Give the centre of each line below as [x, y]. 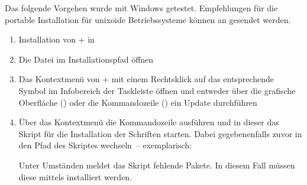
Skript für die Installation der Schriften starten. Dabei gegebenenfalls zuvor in [160, 133]
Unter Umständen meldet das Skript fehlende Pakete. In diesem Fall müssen [157, 165]
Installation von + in [56, 39]
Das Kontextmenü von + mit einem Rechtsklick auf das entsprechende [146, 79]
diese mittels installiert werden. [75, 176]
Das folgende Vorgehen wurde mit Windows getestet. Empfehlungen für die [141, 8]
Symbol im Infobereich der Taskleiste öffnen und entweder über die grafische [157, 90]
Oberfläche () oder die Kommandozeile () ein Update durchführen [138, 102]
